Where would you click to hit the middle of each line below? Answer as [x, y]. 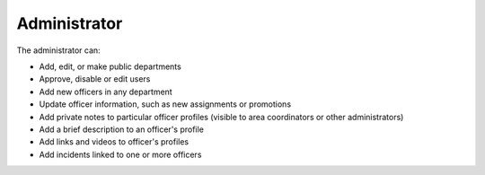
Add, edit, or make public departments [110, 66]
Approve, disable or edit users [95, 79]
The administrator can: [58, 50]
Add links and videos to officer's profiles [114, 142]
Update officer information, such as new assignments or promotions [165, 104]
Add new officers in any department [106, 92]
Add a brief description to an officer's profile [121, 129]
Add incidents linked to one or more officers [120, 154]
